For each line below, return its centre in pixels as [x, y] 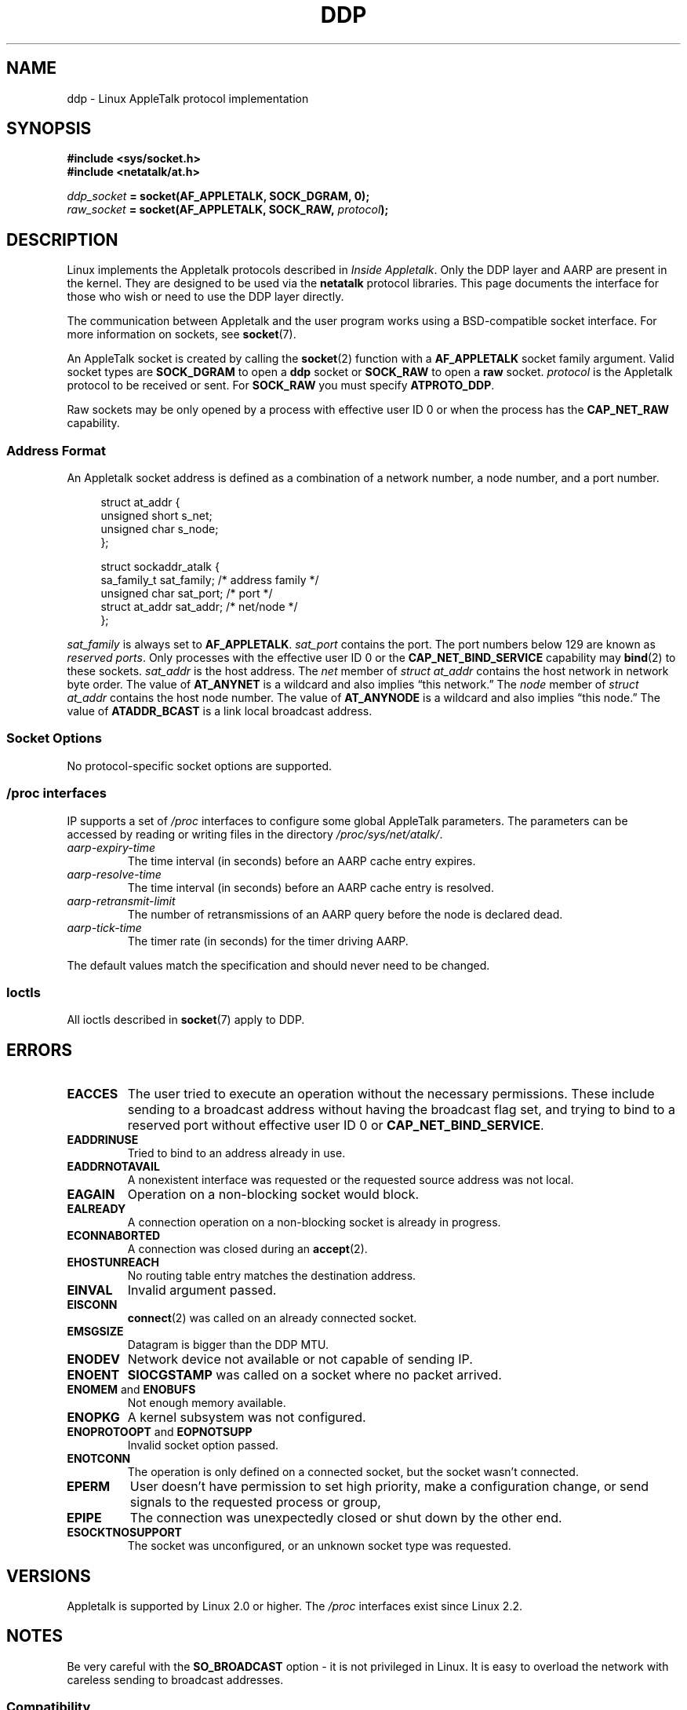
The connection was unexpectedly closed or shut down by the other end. [346, 1518]
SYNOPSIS [49, 129]
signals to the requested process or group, [255, 1502]
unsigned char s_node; [160, 529]
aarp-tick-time [104, 927]
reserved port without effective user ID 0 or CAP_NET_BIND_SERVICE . [336, 1125]
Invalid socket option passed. [203, 1445]
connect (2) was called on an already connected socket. [272, 1318]
